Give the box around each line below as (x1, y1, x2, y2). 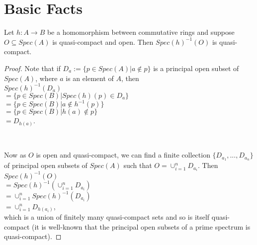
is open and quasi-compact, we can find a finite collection (36, 150, 210, 160)
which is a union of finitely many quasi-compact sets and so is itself (4, 212, 210, 222)
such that (123, 160, 152, 170)
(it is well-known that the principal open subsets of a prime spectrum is (31, 221, 251, 232)
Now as (4, 150, 26, 160)
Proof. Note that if (4, 63, 61, 73)
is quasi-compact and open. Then (52, 36, 154, 47)
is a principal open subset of (153, 63, 239, 73)
